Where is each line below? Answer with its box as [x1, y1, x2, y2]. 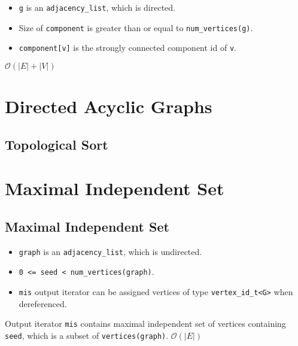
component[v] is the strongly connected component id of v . [19, 41, 236, 54]
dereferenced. [19, 297, 67, 309]
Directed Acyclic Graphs [5, 94, 212, 119]
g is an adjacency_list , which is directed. [19, 1, 176, 13]
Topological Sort [5, 135, 108, 153]
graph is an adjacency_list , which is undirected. [19, 245, 202, 257]
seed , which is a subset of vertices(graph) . [5, 329, 169, 341]
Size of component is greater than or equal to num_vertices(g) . [19, 21, 253, 34]
